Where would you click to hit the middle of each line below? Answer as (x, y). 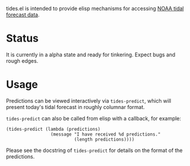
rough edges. (22, 60)
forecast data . (23, 15)
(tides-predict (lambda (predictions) (53, 129)
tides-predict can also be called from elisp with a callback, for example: (94, 118)
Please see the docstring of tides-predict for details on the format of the (94, 150)
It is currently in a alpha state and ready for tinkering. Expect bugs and (91, 55)
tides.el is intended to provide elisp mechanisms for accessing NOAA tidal (95, 9)
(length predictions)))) (104, 139)
